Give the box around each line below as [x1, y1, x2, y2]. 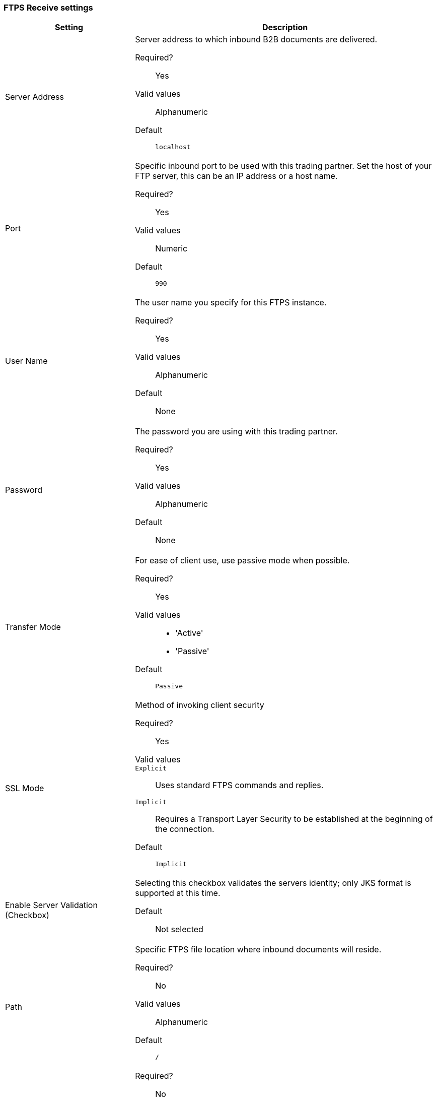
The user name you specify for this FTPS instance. [135, 297, 327, 308]
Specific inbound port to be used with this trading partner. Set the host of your [135, 161, 432, 171]
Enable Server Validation [5, 900, 98, 911]
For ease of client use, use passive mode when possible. [135, 555, 350, 566]
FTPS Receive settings [4, 3, 93, 13]
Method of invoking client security [135, 700, 264, 710]
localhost [155, 143, 191, 151]
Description [262, 22, 308, 33]
